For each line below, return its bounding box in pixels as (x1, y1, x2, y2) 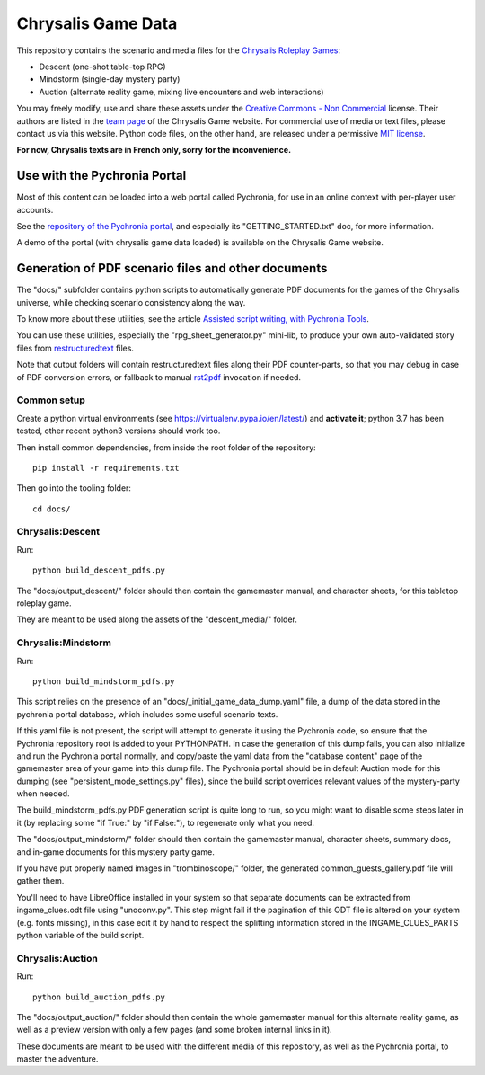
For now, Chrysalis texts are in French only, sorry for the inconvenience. (16, 145, 292, 155)
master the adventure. (16, 1053, 99, 1064)
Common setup (16, 394, 85, 406)
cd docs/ (32, 503, 71, 514)
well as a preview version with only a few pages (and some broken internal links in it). (16, 1025, 332, 1035)
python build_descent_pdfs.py (32, 565, 166, 575)
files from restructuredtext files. (16, 342, 135, 353)
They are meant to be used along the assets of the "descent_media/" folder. (16, 614, 298, 625)
